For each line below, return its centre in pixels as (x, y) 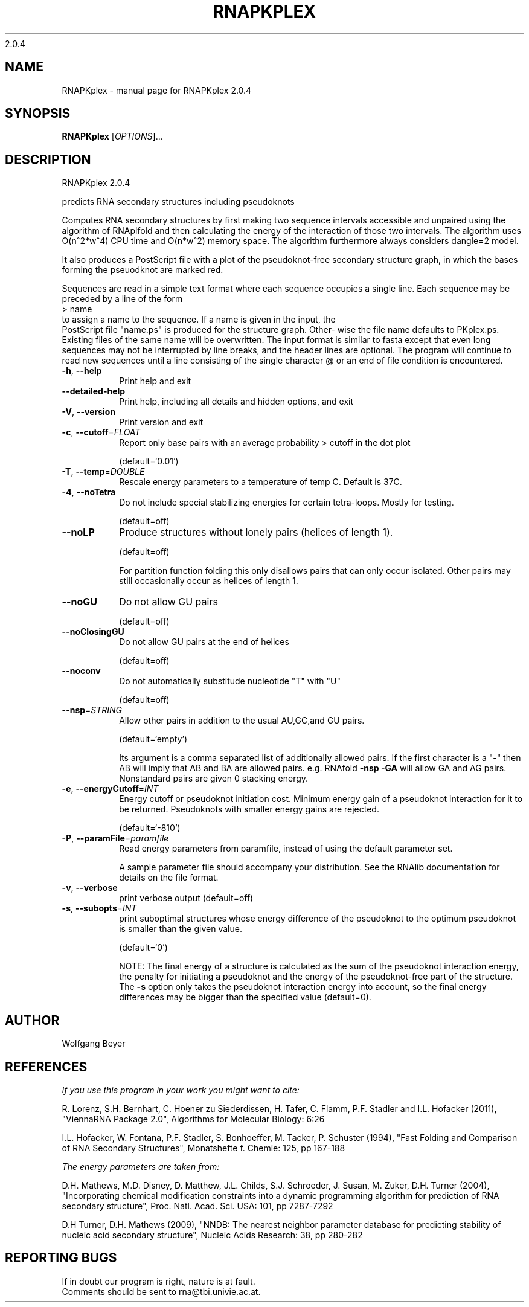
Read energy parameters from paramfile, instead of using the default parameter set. (286, 849)
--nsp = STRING (92, 710)
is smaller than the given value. (181, 929)
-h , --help (82, 371)
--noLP (78, 532)
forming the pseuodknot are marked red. (143, 270)
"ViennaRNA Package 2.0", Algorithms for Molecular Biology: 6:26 (193, 1119)
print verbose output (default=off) (186, 898)
